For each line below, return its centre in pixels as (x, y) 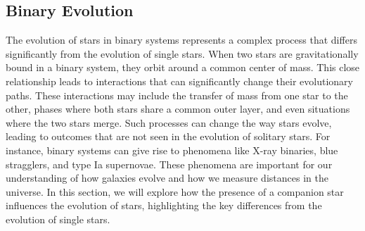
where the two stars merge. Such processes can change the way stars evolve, (169, 122)
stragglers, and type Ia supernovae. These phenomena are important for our (169, 164)
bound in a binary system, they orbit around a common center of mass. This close (183, 67)
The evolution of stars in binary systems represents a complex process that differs (181, 40)
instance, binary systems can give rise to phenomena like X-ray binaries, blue (172, 150)
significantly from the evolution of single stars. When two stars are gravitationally (182, 53)
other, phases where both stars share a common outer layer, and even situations (178, 109)
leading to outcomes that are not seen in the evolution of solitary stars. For (168, 136)
